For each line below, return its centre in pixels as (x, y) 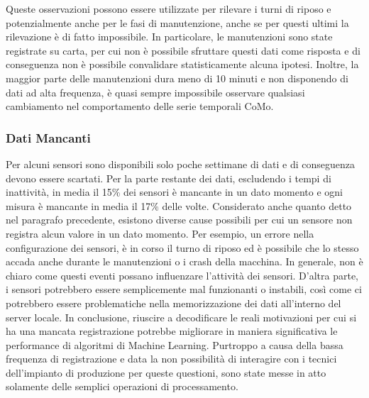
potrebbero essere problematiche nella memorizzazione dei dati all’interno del (174, 303)
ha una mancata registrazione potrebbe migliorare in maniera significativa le (172, 331)
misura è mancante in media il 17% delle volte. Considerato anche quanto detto (179, 205)
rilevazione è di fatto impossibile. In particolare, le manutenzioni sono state (169, 37)
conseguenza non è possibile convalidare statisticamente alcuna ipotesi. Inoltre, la (182, 64)
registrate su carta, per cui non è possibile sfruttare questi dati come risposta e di (183, 50)
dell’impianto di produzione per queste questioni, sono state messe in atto (166, 372)
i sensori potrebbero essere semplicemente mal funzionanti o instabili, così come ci (184, 289)
